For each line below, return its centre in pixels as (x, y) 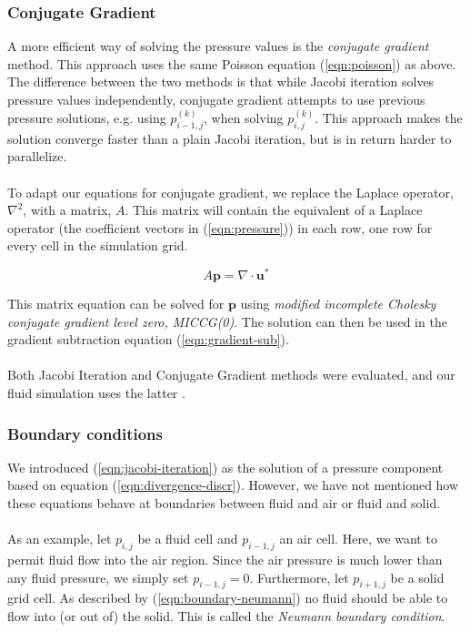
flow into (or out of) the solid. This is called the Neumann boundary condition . (226, 616)
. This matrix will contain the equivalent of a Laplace (274, 210)
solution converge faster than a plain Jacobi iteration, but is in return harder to (230, 138)
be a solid (417, 577)
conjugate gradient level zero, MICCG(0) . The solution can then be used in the (227, 321)
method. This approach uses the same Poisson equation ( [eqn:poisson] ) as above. (232, 63)
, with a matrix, (67, 210)
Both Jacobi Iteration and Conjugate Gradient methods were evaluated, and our (231, 375)
